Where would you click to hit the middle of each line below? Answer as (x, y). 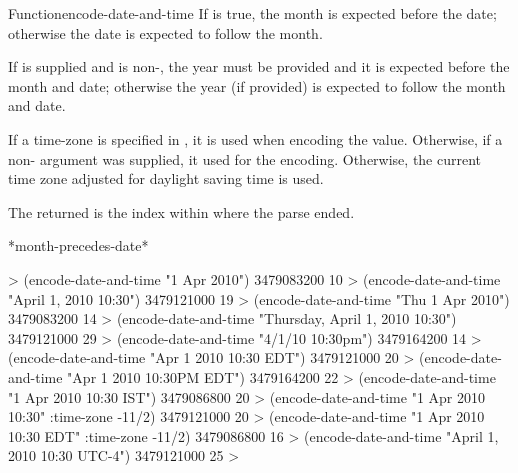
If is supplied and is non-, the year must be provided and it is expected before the (259, 66)
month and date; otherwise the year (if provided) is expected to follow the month (257, 85)
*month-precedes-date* (78, 245)
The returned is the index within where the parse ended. (181, 211)
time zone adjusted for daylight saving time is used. (166, 178)
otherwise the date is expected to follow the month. (165, 32)
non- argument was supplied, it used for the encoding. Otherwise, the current (245, 158)
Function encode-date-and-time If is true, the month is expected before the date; (252, 13)
